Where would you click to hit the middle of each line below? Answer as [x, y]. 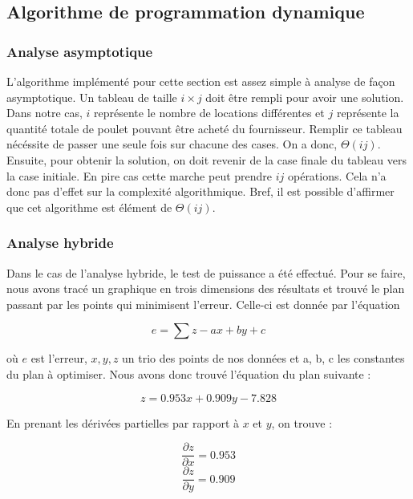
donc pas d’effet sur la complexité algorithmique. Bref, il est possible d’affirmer [200, 191]
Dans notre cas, [45, 113]
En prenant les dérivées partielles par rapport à [123, 422]
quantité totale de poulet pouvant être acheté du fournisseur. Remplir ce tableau [204, 128]
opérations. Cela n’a [337, 175]
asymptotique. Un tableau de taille [92, 97]
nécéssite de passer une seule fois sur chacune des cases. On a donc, [172, 144]
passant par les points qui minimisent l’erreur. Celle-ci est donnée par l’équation [203, 304]
